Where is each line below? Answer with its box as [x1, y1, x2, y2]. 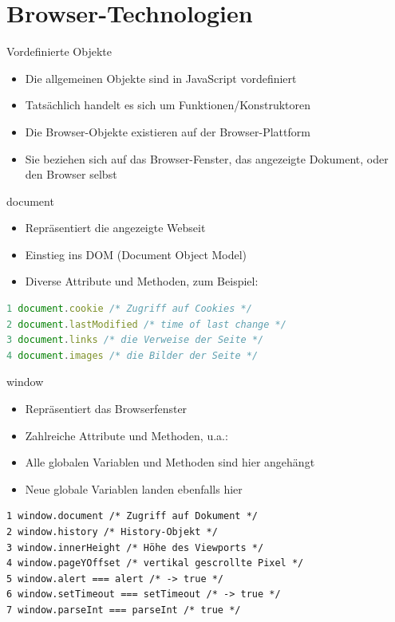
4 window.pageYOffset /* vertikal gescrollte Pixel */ [6, 557, 304, 569]
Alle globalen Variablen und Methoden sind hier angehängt [25, 454, 315, 470]
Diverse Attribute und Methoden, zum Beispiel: [25, 273, 259, 289]
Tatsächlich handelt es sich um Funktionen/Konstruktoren [25, 96, 311, 113]
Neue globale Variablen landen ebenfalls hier [25, 480, 243, 497]
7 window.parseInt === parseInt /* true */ [6, 604, 241, 616]
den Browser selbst [25, 166, 117, 183]
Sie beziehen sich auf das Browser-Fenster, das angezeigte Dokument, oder [25, 150, 389, 167]
